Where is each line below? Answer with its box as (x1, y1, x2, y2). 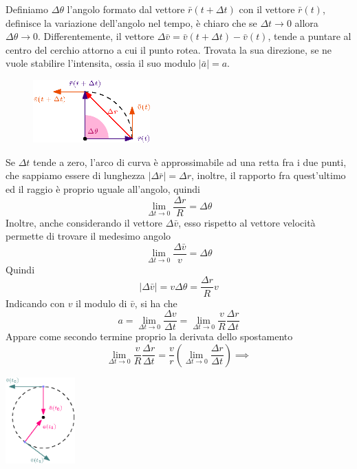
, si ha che (134, 295, 177, 310)
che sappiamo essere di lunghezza (6, 168, 145, 183)
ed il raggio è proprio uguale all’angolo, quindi (6, 181, 200, 196)
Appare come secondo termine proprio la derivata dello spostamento (6, 329, 293, 344)
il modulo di (76, 295, 127, 310)
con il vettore (239, 2, 295, 16)
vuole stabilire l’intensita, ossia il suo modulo (6, 56, 196, 70)
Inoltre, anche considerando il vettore (6, 215, 163, 229)
